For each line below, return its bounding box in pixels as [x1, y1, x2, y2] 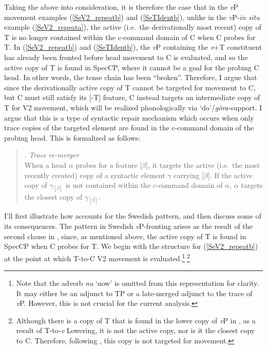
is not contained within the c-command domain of [65, 180, 223, 190]
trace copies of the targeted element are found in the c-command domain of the [4, 122, 254, 133]
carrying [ [174, 169, 204, 180]
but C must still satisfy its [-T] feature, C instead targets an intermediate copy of [4, 92, 260, 103]
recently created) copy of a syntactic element [24, 169, 165, 180]
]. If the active [208, 169, 253, 180]
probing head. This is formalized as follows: [4, 132, 141, 143]
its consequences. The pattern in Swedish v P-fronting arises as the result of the [4, 221, 253, 231]
